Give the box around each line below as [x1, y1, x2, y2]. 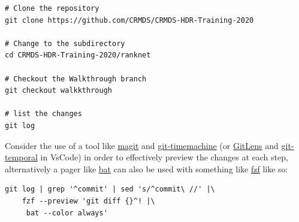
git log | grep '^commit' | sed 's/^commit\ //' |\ [5, 185, 215, 194]
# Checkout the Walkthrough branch [5, 74, 147, 83]
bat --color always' [26, 208, 108, 217]
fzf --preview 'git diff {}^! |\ [22, 196, 155, 205]
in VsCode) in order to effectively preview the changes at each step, [40, 151, 288, 163]
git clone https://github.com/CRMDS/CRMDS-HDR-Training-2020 [5, 16, 254, 25]
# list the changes [5, 110, 82, 118]
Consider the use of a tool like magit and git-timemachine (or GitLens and [5, 139, 279, 151]
